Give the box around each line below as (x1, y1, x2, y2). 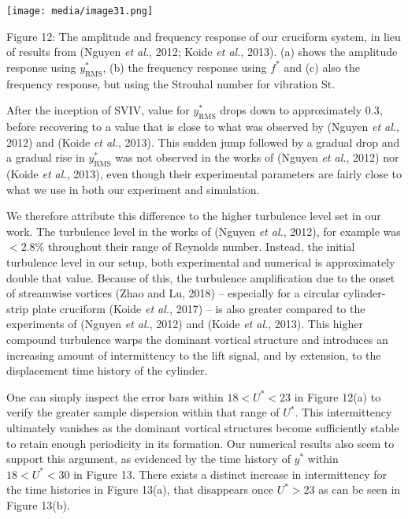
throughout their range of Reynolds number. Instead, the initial (47, 238, 355, 255)
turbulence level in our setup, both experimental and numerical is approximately (6, 253, 395, 270)
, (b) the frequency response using (102, 58, 267, 75)
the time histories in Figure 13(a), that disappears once (6, 481, 273, 498)
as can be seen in (318, 481, 401, 498)
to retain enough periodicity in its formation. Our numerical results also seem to (6, 435, 395, 451)
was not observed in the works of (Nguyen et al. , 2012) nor (115, 149, 399, 166)
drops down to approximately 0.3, (220, 102, 383, 118)
